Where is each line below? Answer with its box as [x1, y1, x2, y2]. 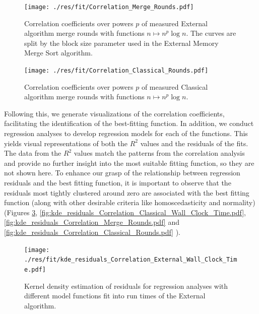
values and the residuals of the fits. [140, 138, 248, 148]
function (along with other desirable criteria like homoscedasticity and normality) [4, 197, 255, 208]
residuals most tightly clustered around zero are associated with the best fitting [4, 187, 249, 198]
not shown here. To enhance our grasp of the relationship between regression [4, 167, 240, 178]
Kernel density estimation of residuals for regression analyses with [24, 280, 228, 291]
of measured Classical [141, 81, 208, 92]
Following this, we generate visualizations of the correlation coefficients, [4, 108, 225, 118]
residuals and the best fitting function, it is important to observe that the [4, 177, 231, 188]
